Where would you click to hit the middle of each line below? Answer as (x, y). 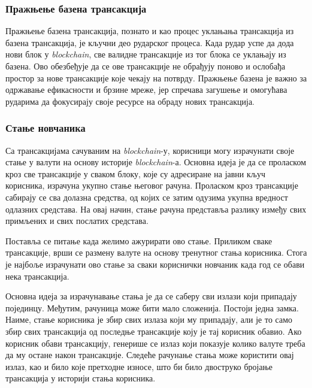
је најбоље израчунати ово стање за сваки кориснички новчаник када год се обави (155, 264)
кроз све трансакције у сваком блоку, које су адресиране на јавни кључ (136, 173)
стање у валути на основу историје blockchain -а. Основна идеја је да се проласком (156, 162)
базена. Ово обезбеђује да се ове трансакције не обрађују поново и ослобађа (146, 66)
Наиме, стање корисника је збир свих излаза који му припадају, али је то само (149, 319)
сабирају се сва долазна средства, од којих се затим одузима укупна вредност (147, 197)
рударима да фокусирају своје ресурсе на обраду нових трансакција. (130, 101)
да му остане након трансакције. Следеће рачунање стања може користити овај (150, 355)
